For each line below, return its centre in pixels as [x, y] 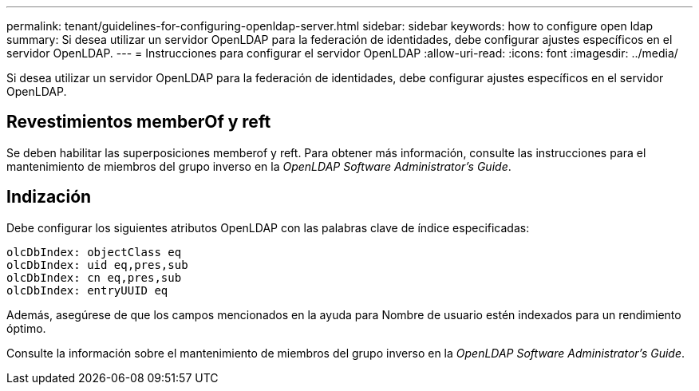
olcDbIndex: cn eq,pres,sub [94, 277]
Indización [49, 197]
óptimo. [26, 328]
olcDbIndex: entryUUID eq [87, 290]
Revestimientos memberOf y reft [139, 122]
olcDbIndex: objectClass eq [94, 252]
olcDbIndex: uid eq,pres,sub [97, 265]
